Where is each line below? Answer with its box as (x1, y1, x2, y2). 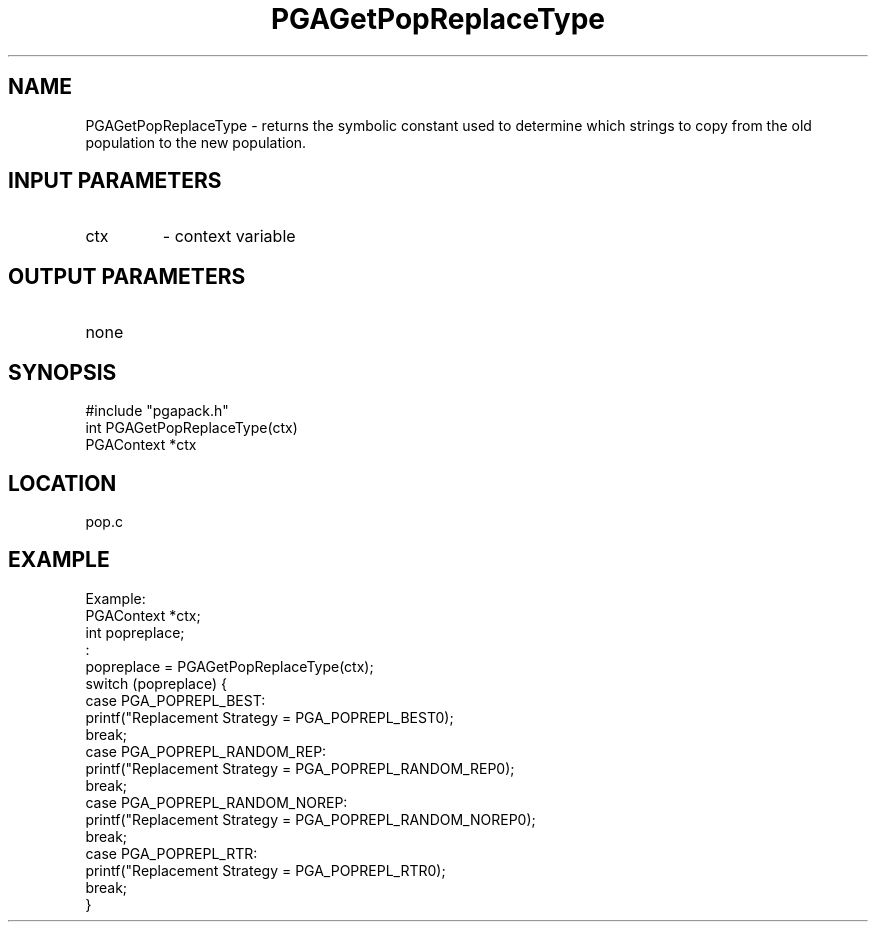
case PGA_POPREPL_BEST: (85, 691, 266, 709)
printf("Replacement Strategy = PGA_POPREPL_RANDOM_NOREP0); (85, 810, 536, 828)
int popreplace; (85, 623, 185, 641)
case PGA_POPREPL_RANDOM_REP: (85, 742, 327, 760)
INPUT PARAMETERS (8, 168, 222, 194)
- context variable (162, 226, 296, 247)
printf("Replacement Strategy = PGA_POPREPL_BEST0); (85, 708, 454, 726)
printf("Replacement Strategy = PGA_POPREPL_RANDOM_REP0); (85, 759, 515, 777)
